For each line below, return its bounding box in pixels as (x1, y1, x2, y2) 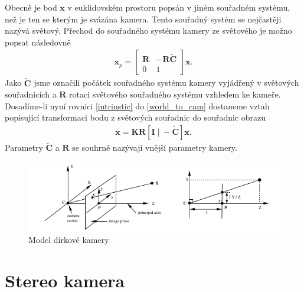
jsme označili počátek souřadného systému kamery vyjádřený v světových (34, 76, 299, 89)
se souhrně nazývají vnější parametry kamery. (72, 141, 237, 154)
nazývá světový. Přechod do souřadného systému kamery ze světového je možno (5, 24, 292, 37)
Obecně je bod (5, 1, 57, 13)
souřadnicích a (5, 88, 57, 100)
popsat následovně (5, 35, 71, 48)
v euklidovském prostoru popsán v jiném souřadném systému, (67, 1, 290, 13)
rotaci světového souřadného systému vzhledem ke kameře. (69, 88, 281, 100)
